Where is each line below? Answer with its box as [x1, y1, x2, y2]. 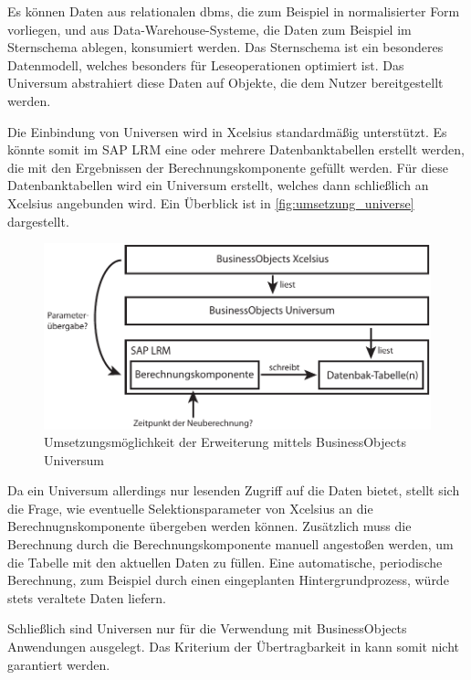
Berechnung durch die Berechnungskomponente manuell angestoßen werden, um [7, 535, 454, 554]
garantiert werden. [7, 654, 110, 674]
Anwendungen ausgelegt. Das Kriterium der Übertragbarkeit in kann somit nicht [7, 637, 459, 656]
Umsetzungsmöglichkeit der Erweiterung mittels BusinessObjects [44, 432, 406, 452]
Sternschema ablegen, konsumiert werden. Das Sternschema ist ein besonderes [7, 37, 444, 57]
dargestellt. [7, 211, 69, 230]
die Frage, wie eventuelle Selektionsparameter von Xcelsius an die [7, 498, 373, 517]
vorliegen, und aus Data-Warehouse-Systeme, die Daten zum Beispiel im [7, 19, 412, 38]
